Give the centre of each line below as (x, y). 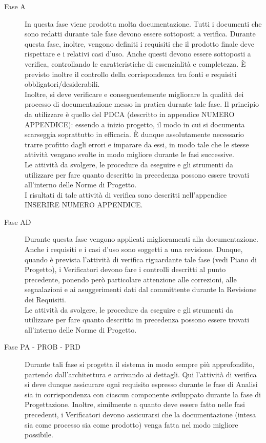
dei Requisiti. (45, 300)
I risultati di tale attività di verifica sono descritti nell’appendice (126, 194)
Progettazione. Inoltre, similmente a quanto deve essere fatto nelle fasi (135, 404)
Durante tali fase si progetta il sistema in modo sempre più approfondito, (140, 364)
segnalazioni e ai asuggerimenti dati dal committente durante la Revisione (141, 289)
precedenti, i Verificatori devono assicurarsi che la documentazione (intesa (140, 414)
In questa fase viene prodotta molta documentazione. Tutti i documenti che (143, 23)
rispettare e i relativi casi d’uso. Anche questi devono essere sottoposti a (138, 54)
